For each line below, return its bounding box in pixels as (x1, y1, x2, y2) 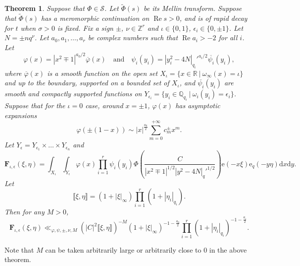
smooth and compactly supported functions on (4, 88, 142, 99)
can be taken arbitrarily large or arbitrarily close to (45, 244, 201, 255)
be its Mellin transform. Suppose (143, 3, 242, 13)
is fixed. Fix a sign (57, 22, 113, 33)
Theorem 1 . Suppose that (4, 3, 85, 13)
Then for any (4, 206, 45, 216)
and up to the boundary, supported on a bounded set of (4, 77, 169, 88)
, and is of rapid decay (179, 13, 248, 23)
